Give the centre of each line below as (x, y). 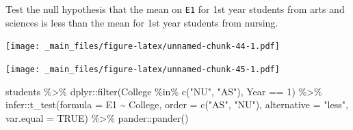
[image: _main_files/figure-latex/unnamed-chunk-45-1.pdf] (143, 69)
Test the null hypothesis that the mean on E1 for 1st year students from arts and (175, 9)
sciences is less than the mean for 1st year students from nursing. (142, 22)
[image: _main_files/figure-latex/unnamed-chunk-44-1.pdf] (143, 47)
